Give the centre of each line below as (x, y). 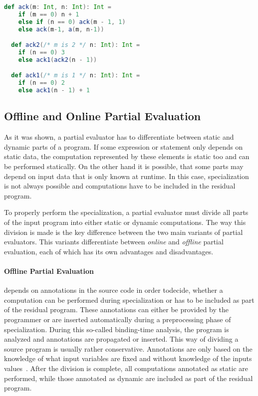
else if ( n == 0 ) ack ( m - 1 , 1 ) (72, 22)
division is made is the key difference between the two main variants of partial (124, 232)
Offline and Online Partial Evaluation (103, 116)
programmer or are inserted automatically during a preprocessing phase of (118, 319)
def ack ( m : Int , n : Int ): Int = (58, 7)
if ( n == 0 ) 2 (41, 83)
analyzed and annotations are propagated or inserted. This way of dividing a (121, 339)
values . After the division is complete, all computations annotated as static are (126, 368)
